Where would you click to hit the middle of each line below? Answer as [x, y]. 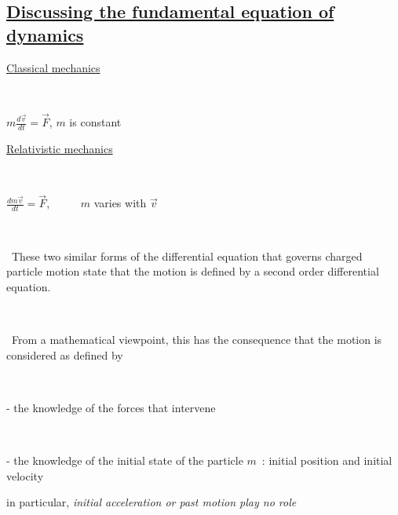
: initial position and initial [327, 460]
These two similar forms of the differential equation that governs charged [187, 256]
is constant [95, 122]
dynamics [45, 34]
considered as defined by [65, 354]
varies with [120, 203]
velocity [25, 475]
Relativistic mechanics [60, 148]
